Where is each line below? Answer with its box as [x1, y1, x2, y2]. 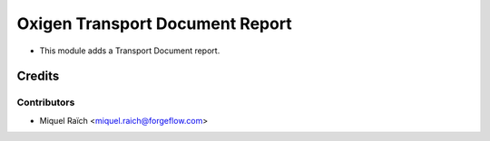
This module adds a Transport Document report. [39, 45, 220, 56]
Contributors [16, 96, 75, 108]
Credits [16, 69, 60, 84]
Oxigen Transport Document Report [16, 14, 292, 33]
